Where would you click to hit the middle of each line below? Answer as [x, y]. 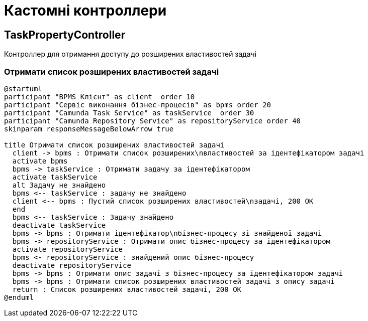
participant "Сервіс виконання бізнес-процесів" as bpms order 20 [138, 105]
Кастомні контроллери [85, 11]
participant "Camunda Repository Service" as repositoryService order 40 [153, 121]
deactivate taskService [59, 225]
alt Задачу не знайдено [59, 185]
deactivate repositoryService [72, 265]
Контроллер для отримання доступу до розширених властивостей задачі [130, 54]
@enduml [19, 297]
